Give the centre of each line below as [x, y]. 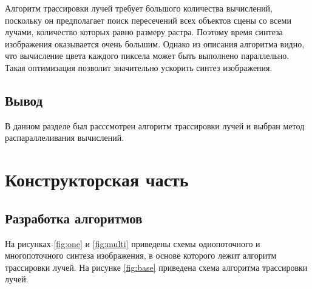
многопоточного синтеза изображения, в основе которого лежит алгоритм [141, 255]
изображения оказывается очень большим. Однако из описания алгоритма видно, [155, 43]
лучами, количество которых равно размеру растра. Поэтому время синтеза [144, 32]
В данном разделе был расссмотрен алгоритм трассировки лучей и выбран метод [155, 125]
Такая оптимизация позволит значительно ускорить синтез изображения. [139, 67]
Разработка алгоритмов [74, 218]
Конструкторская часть [97, 179]
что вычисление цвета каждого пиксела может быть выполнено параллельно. [147, 56]
